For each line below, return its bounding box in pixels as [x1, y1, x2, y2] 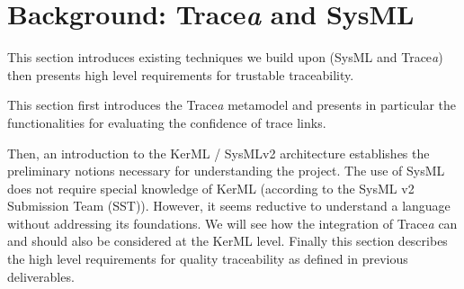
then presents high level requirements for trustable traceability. [7, 65, 354, 84]
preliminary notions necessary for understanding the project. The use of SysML [7, 161, 445, 180]
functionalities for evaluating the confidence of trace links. [7, 113, 326, 131]
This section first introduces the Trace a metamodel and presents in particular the [7, 95, 457, 114]
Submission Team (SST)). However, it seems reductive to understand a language [7, 196, 451, 215]
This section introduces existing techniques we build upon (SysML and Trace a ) [7, 48, 443, 67]
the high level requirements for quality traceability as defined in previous [7, 249, 408, 268]
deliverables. [7, 266, 75, 285]
